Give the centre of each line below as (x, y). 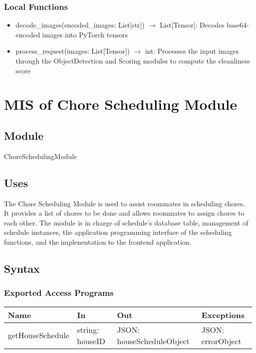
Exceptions (223, 315)
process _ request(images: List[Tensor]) (73, 51)
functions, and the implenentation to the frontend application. (98, 241)
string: (88, 329)
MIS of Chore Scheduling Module (121, 104)
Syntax (22, 268)
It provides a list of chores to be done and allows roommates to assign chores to (124, 213)
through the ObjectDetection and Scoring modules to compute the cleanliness (133, 61)
